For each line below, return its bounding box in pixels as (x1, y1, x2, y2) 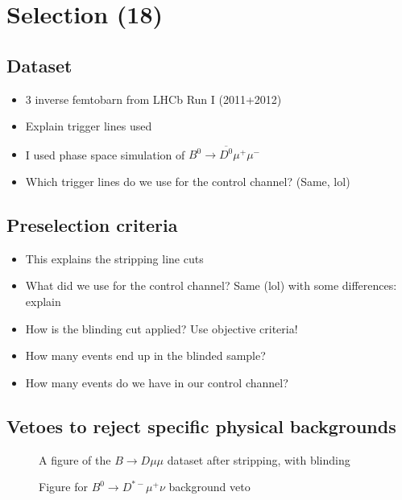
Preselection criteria (6, 213, 178, 238)
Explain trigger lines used (25, 118, 152, 134)
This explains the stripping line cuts (25, 250, 204, 267)
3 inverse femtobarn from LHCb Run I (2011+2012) (25, 90, 282, 107)
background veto (168, 478, 251, 495)
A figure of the (39, 451, 111, 468)
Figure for (39, 478, 88, 495)
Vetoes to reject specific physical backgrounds (6, 413, 396, 438)
